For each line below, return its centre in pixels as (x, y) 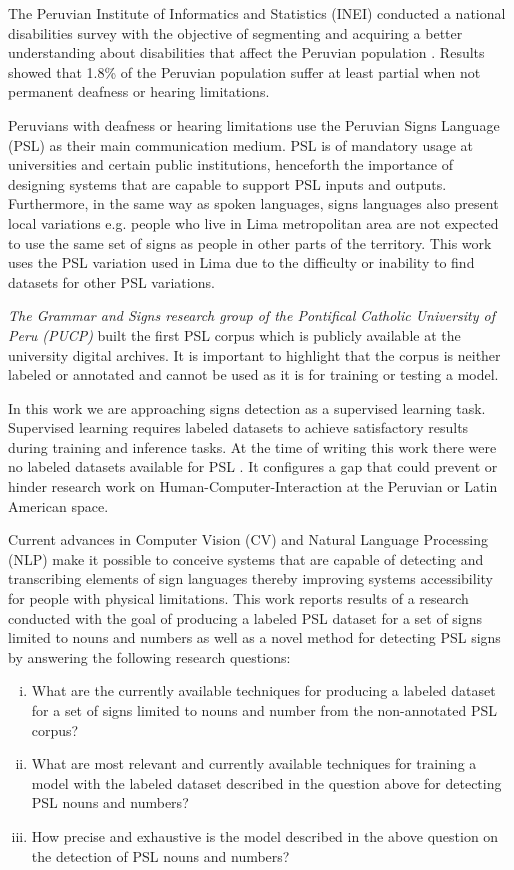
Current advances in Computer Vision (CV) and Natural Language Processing (248, 539)
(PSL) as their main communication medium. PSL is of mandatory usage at (241, 144)
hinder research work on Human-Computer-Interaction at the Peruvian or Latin (253, 486)
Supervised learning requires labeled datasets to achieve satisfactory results (238, 427)
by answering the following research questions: (149, 656)
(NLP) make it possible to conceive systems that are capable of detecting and (246, 558)
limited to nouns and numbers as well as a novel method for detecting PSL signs (254, 637)
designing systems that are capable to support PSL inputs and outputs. (227, 183)
